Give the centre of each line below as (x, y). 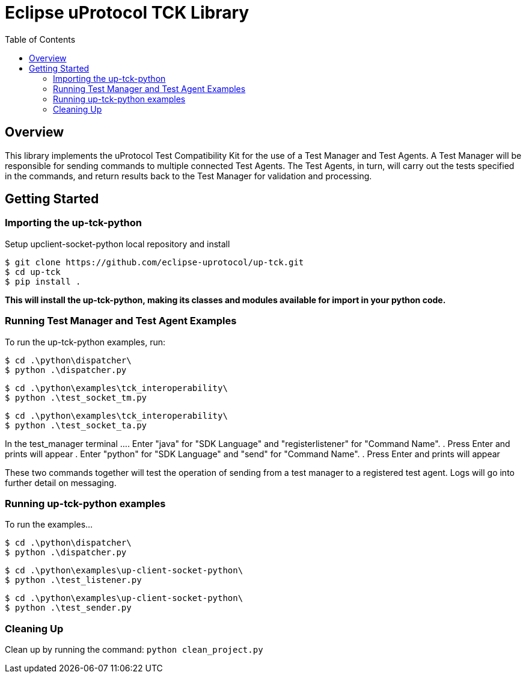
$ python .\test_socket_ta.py (76, 425)
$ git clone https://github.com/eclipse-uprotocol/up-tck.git (154, 262)
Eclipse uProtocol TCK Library (127, 13)
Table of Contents (40, 39)
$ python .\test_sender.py (68, 608)
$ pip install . (43, 281)
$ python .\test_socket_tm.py (76, 397)
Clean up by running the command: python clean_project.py (134, 650)
